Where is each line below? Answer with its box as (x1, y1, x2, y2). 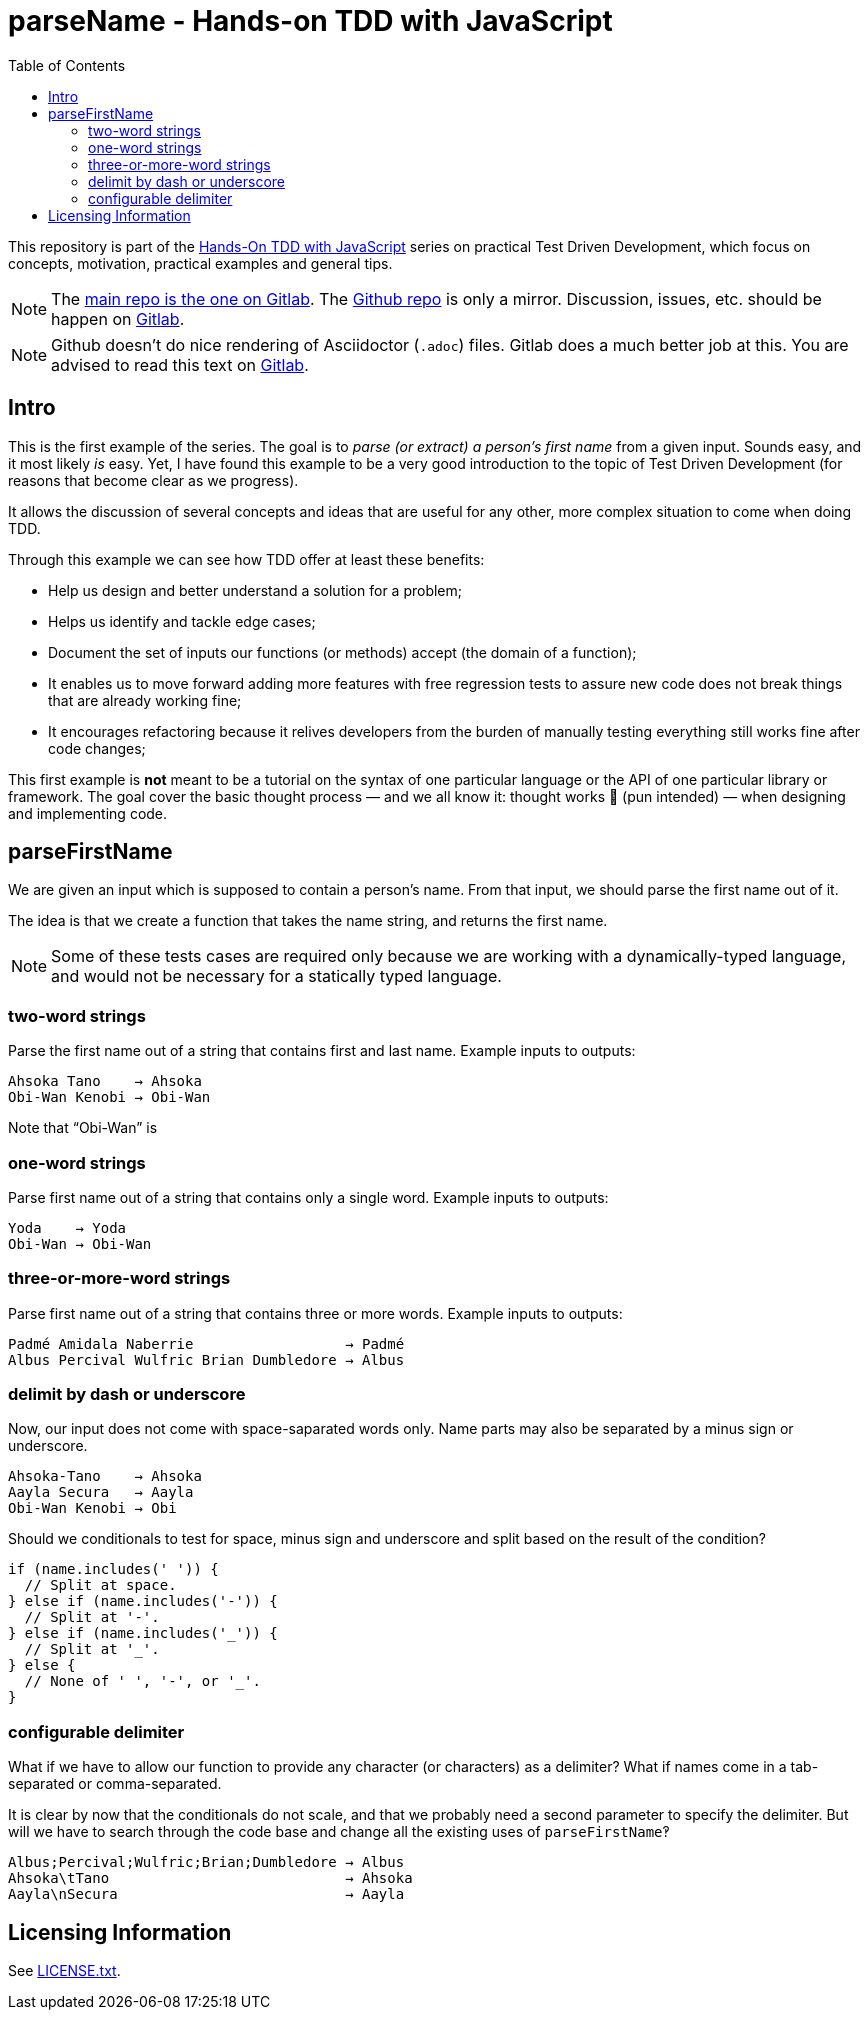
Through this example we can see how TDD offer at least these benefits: (8, 550, 485, 568)
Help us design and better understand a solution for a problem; (48, 581, 463, 599)
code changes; (48, 739, 146, 757)
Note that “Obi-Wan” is (8, 1119, 158, 1137)
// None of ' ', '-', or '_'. (24, 1673, 261, 1690)
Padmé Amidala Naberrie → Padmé (8, 1335, 405, 1352)
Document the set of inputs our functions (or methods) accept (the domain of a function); (48, 643, 637, 661)
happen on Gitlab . (51, 308, 185, 329)
